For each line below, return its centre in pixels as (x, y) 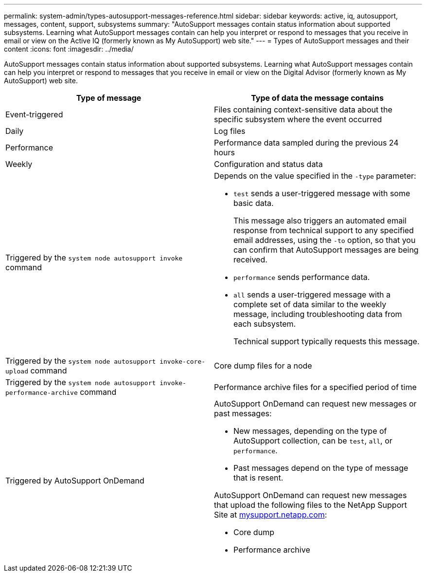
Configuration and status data (268, 164)
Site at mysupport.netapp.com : (271, 515)
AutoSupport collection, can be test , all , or (313, 441)
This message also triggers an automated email (320, 221)
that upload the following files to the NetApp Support (311, 505)
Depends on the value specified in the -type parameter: (315, 176)
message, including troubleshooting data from (318, 314)
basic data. (254, 203)
